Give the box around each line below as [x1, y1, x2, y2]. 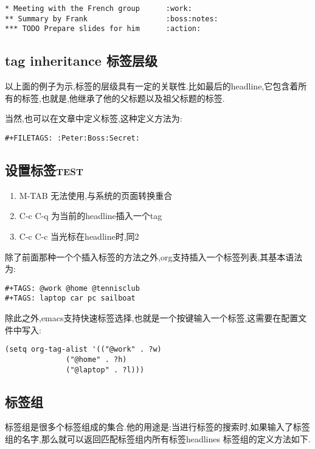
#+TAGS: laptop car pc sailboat [5, 294, 136, 303]
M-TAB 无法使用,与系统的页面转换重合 [19, 189, 173, 201]
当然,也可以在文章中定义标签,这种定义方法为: [5, 112, 182, 125]
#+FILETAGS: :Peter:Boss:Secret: [5, 133, 140, 142]
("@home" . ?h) [66, 355, 127, 364]
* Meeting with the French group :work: [5, 4, 192, 13]
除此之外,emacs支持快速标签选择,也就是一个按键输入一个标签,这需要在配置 [5, 312, 299, 324]
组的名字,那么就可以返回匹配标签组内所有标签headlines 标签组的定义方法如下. [5, 433, 311, 445]
